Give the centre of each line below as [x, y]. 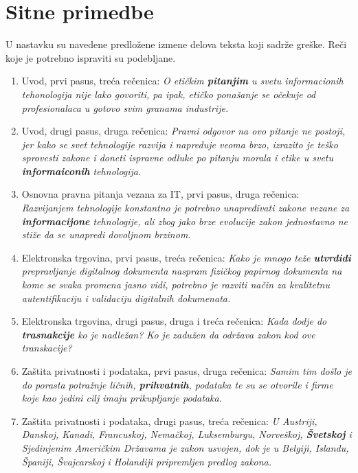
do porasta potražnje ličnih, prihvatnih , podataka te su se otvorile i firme [177, 384]
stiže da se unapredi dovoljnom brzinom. [106, 234]
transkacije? [47, 348]
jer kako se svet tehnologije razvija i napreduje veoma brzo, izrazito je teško [180, 144]
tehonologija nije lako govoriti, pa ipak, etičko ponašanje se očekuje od [169, 94]
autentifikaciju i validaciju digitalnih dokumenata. [126, 298]
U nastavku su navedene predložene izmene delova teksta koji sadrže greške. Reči [176, 44]
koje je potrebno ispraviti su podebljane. [91, 57]
